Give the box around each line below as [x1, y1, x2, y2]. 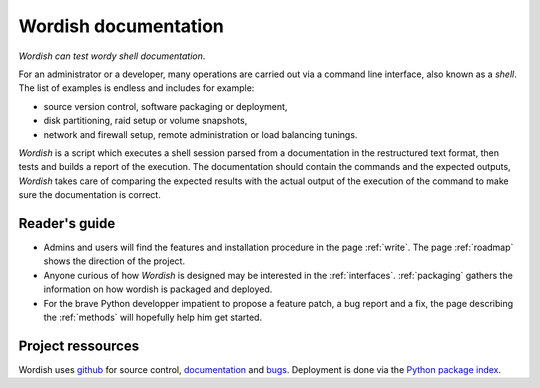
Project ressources [18, 337, 140, 354]
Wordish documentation [18, 15, 225, 37]
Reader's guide [18, 215, 116, 232]
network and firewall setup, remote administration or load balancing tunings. [43, 128, 358, 140]
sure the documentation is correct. [18, 189, 162, 201]
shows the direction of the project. [43, 255, 185, 267]
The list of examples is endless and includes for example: [18, 82, 255, 94]
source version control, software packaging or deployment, [43, 100, 288, 112]
